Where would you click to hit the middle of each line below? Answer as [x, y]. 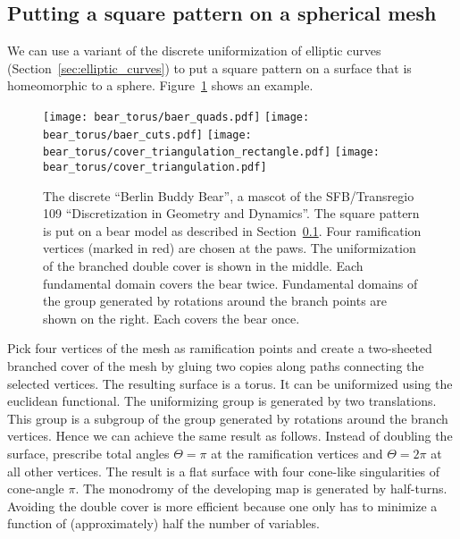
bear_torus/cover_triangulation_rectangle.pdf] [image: [211, 152]
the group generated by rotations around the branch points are [215, 301]
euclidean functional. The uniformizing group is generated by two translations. [222, 401]
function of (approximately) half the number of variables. [163, 523]
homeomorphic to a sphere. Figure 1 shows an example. [160, 85]
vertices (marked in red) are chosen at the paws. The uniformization [230, 248]
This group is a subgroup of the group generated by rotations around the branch [228, 418]
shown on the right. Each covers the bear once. [171, 318]
